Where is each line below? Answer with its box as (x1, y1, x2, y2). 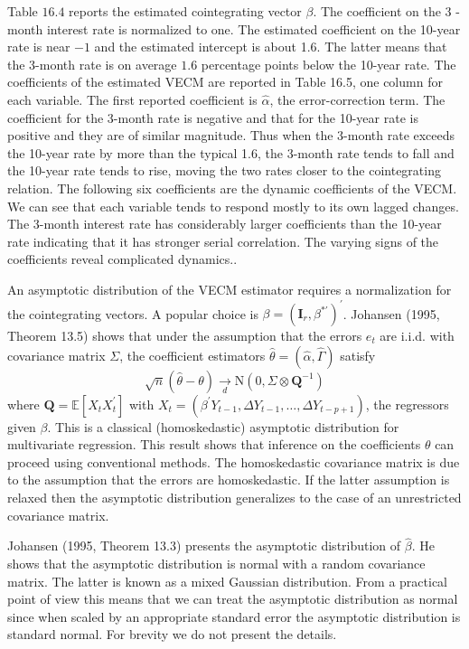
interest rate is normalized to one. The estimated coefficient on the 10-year (46, 19, 461, 38)
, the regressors (365, 394, 449, 413)
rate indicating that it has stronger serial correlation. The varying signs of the (7, 231, 439, 250)
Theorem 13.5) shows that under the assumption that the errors (7, 326, 362, 344)
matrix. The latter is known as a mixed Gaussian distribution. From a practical (7, 571, 448, 590)
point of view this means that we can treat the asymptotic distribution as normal (7, 589, 458, 608)
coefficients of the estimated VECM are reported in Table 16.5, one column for (7, 72, 443, 91)
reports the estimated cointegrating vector (69, 2, 302, 20)
